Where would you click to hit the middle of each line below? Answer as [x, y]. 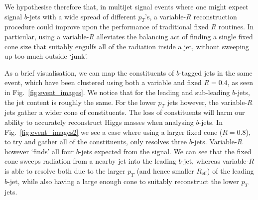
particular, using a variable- [47, 36]
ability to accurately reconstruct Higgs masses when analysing [99, 122]
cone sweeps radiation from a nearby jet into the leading [90, 161]
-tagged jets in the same [216, 72]
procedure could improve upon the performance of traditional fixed [107, 27]
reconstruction [215, 16]
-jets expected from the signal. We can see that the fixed [165, 151]
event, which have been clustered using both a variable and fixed [103, 82]
